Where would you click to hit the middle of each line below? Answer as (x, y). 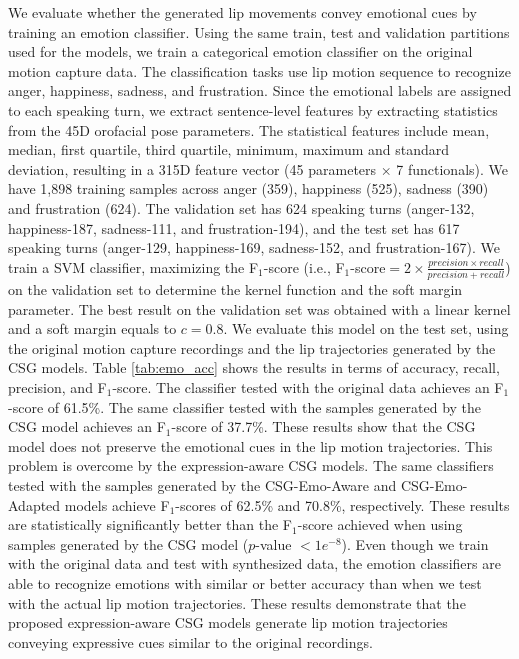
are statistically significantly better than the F (150, 524)
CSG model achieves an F (87, 426)
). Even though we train (415, 543)
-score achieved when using (380, 524)
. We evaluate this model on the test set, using (366, 328)
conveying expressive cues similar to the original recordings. (190, 641)
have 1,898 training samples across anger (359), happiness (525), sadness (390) (248, 188)
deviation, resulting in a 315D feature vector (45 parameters (192, 168)
